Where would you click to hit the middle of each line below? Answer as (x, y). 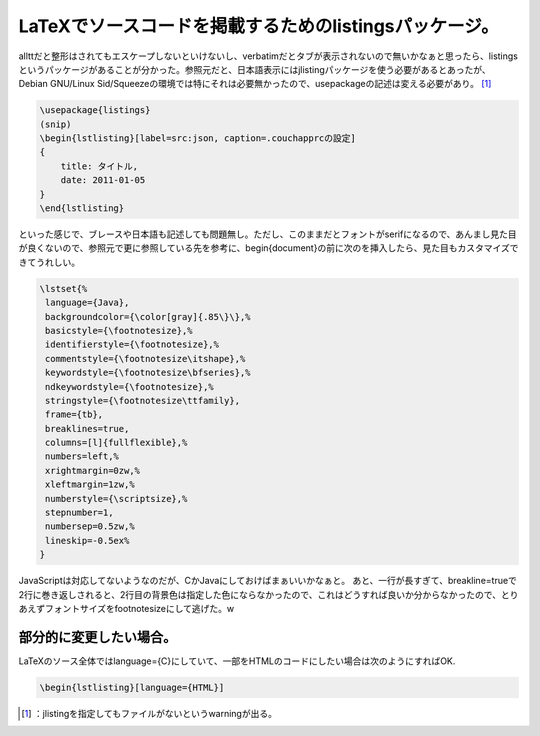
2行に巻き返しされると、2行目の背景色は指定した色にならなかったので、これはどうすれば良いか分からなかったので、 (260, 594)
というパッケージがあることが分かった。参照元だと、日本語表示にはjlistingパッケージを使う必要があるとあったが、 (254, 69)
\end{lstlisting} (82, 208)
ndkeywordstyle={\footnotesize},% (129, 386)
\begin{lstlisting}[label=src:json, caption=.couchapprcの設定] (198, 138)
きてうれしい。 (49, 262)
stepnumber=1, (79, 513)
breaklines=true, (87, 428)
